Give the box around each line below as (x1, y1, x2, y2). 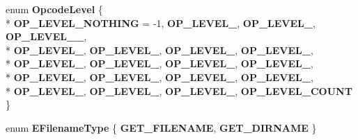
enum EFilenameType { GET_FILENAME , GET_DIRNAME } (6, 120, 317, 134)
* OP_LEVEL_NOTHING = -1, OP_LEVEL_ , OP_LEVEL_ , (6, 15, 316, 30)
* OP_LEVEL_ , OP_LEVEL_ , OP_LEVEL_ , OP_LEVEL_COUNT (6, 83, 352, 98)
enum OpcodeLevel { (6, 2, 103, 16)
